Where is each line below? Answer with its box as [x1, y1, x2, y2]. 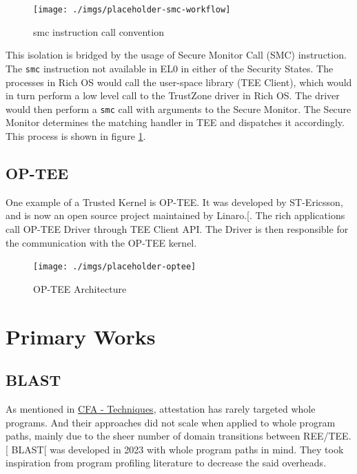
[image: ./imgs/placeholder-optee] [33, 262, 196, 272]
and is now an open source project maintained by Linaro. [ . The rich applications [6, 208, 345, 223]
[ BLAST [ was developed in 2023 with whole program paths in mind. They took [6, 442, 344, 456]
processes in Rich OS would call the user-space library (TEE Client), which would [6, 74, 352, 89]
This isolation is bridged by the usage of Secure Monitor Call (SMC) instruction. [6, 48, 347, 62]
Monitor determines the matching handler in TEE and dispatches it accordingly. [6, 115, 345, 130]
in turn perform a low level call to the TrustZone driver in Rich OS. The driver [6, 88, 340, 103]
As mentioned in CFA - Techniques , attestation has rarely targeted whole [6, 401, 316, 415]
